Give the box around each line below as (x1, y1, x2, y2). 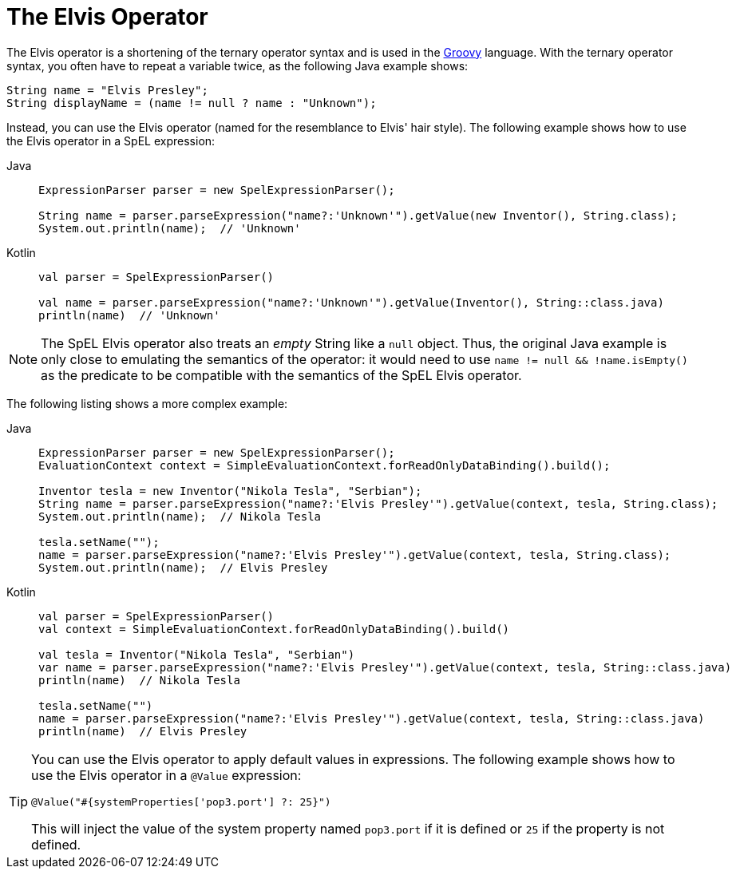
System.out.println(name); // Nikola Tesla (38, 509, 322, 523)
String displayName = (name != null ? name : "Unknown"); (6, 96, 377, 109)
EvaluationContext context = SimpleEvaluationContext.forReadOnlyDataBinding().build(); (38, 458, 611, 472)
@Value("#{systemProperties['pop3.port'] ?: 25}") (31, 795, 331, 808)
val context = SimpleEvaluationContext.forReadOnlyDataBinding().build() (38, 622, 510, 635)
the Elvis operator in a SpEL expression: (6, 133, 216, 148)
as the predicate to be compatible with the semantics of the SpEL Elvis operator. (41, 366, 522, 383)
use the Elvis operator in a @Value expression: (31, 766, 302, 783)
